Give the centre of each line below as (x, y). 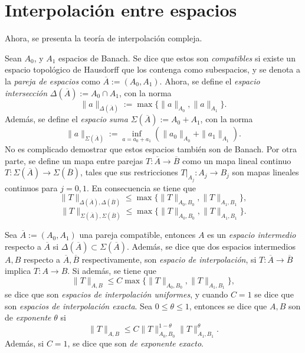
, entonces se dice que (228, 305)
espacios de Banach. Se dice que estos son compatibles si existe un (177, 58)
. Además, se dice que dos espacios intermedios (211, 246)
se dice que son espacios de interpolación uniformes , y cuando (117, 294)
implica (18, 271)
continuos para (31, 187)
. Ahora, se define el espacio (210, 81)
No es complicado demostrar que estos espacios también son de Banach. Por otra (151, 149)
